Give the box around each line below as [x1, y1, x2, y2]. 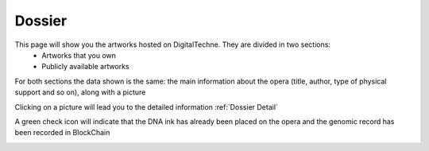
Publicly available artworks [41, 62, 130, 72]
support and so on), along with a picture [14, 87, 146, 97]
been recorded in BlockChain [14, 128, 110, 137]
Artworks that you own [41, 50, 117, 60]
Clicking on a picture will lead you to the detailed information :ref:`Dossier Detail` [14, 102, 278, 111]
